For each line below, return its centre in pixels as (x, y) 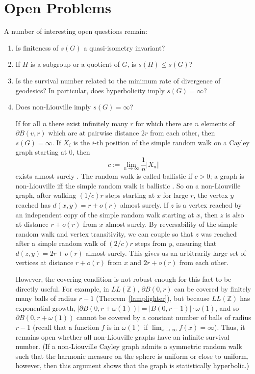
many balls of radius (46, 298)
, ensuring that (194, 243)
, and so (227, 307)
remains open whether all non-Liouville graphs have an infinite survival (122, 336)
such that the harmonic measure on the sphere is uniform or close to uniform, (132, 356)
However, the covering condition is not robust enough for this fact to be (123, 279)
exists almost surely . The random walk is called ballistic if (104, 176)
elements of (218, 123)
